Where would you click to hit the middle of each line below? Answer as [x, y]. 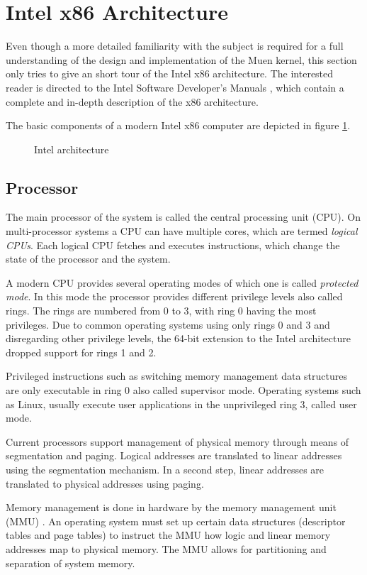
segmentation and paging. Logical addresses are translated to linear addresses [174, 455]
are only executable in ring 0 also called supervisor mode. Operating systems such [183, 390]
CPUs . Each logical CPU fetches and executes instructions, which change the [173, 245]
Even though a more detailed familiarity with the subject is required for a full [175, 46]
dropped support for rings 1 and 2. [81, 352]
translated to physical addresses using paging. [105, 483]
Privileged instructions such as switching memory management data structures [176, 376]
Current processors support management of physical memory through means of [177, 441]
